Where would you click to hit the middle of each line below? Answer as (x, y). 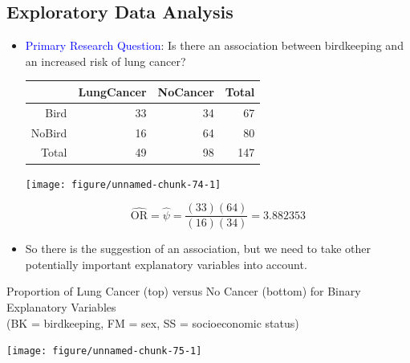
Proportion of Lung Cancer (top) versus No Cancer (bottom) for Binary (184, 291)
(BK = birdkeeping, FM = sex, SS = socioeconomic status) (153, 322)
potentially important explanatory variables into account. (166, 264)
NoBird (49, 132)
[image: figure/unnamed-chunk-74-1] (123, 184)
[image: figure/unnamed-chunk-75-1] (104, 351)
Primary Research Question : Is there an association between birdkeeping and (214, 45)
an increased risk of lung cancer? (106, 61)
